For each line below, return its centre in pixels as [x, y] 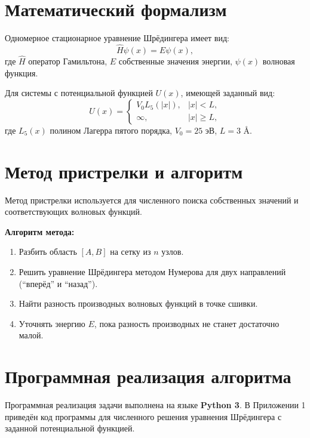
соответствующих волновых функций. [73, 212]
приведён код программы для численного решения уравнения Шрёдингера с [143, 416]
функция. [22, 73]
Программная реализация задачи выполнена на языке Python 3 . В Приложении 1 [155, 405]
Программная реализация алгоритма [148, 376]
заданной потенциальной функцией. [70, 428]
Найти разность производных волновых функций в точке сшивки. [138, 303]
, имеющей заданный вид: [228, 93]
